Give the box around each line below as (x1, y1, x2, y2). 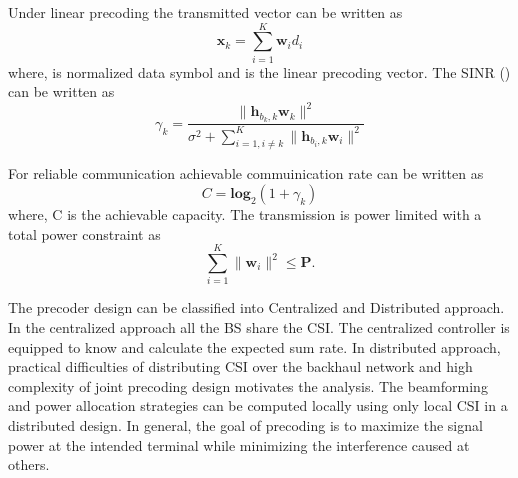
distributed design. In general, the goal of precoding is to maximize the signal (8, 414, 483, 435)
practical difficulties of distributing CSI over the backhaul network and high (8, 356, 473, 377)
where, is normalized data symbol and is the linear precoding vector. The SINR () (8, 61, 511, 82)
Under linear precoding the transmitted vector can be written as (8, 2, 403, 22)
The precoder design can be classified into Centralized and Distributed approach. (8, 297, 505, 318)
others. (8, 454, 50, 475)
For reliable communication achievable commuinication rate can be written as (8, 163, 484, 184)
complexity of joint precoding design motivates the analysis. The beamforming (8, 375, 488, 396)
